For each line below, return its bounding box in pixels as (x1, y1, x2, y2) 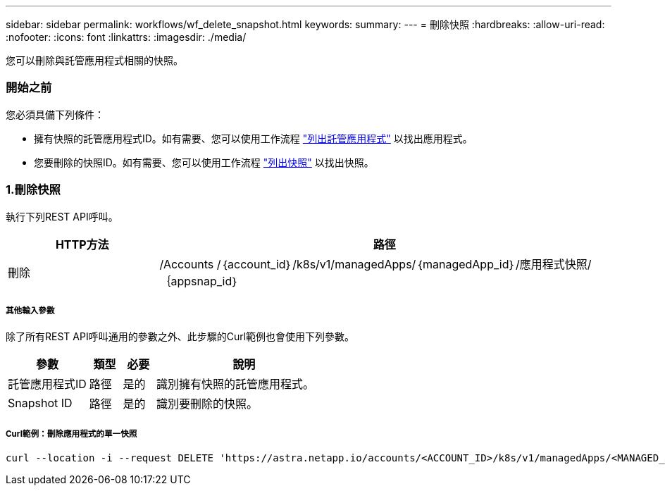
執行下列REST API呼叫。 (6, 210, 118, 223)
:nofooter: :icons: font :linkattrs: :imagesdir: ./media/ (6, 31, 247, 43)
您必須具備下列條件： (6, 108, 104, 120)
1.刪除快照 (6, 182, 61, 197)
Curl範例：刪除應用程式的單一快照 (6, 428, 137, 439)
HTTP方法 (55, 237, 109, 251)
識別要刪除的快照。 (156, 397, 258, 411)
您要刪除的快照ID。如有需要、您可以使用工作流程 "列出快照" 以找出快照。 (34, 156, 374, 168)
